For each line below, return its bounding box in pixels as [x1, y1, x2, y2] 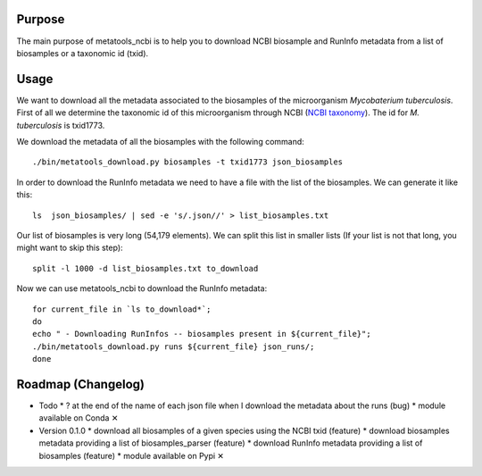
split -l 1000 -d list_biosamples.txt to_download [32, 263, 259, 273]
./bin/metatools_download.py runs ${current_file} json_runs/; [32, 341, 315, 352]
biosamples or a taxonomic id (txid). [16, 47, 149, 58]
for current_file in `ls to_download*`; [32, 304, 212, 314]
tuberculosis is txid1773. [16, 120, 105, 130]
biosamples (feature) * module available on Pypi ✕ [38, 450, 225, 461]
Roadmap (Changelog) [16, 376, 145, 392]
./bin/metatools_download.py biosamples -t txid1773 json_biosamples [32, 157, 344, 167]
